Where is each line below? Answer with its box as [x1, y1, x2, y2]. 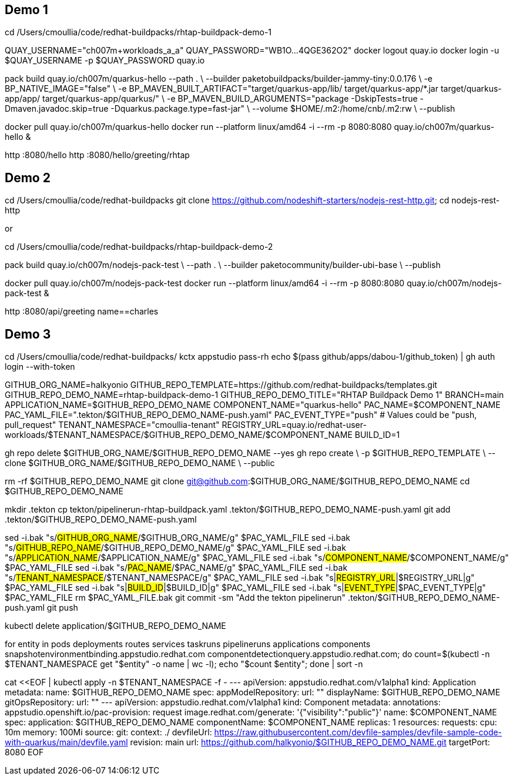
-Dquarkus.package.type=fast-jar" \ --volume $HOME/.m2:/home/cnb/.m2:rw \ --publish [110, 103, 455, 114]
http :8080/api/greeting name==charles [5, 306, 159, 317]
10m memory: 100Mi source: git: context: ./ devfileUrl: [5, 727, 212, 738]
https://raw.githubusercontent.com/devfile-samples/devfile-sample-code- [214, 727, 502, 738]
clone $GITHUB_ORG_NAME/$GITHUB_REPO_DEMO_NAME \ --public [5, 458, 275, 468]
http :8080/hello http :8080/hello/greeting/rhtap [5, 150, 190, 160]
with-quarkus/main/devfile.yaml [5, 737, 128, 748]
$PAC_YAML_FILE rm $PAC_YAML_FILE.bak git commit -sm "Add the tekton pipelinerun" [5, 592, 346, 603]
